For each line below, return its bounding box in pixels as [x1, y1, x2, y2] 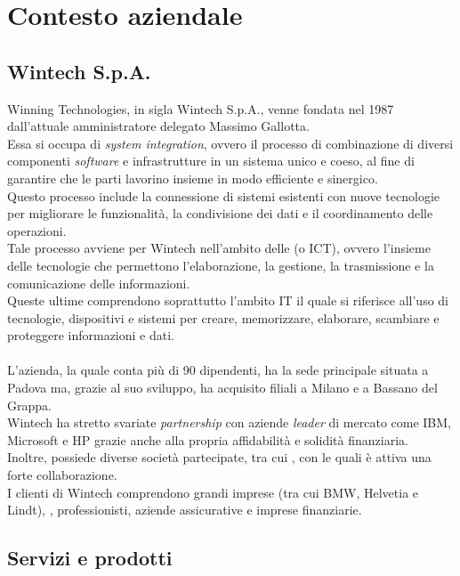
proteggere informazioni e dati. [7, 326, 174, 345]
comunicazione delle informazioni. [7, 273, 190, 292]
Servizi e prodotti [7, 544, 173, 572]
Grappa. [7, 395, 52, 414]
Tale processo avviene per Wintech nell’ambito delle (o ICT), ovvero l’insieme [7, 239, 431, 257]
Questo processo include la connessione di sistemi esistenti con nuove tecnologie [7, 186, 440, 205]
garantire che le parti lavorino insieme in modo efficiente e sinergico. [7, 168, 378, 187]
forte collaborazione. [7, 466, 117, 484]
